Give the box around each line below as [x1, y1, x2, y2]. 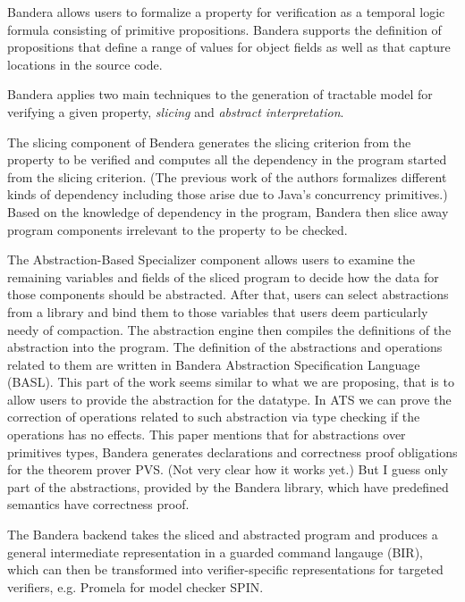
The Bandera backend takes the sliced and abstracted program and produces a [7, 525, 438, 544]
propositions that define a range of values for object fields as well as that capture [7, 38, 451, 56]
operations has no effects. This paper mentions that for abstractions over [7, 425, 406, 444]
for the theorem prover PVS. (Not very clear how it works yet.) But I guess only [7, 460, 448, 479]
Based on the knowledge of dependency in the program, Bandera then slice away [7, 202, 449, 221]
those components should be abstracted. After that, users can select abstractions [7, 285, 449, 304]
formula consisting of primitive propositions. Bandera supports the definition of [7, 20, 442, 38]
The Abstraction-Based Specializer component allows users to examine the [7, 250, 416, 269]
